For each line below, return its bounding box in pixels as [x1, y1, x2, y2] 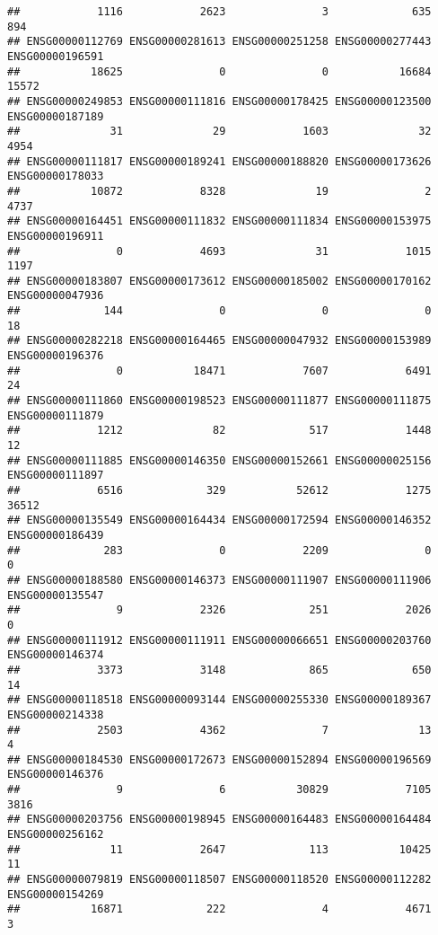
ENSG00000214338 [7, 708, 104, 721]
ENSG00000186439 [7, 528, 104, 542]
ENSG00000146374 [7, 648, 104, 662]
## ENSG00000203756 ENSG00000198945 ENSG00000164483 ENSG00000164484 [7, 813, 432, 826]
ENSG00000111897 [7, 469, 104, 482]
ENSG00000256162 [7, 828, 104, 842]
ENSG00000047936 [7, 289, 104, 303]
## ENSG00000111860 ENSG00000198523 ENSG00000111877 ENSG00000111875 [7, 394, 432, 408]
